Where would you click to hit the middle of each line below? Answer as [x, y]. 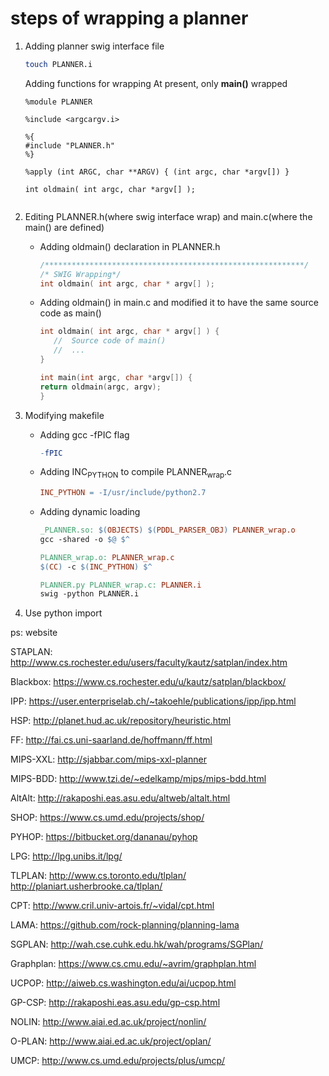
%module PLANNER [58, 102]
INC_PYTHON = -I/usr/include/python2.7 [123, 493]
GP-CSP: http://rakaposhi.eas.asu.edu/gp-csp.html [115, 1003]
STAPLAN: [31, 652]
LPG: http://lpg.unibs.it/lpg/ [66, 856]
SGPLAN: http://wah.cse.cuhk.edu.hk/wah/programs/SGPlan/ [137, 944]
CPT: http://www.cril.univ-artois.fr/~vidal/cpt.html [112, 906]
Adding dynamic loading [90, 512]
